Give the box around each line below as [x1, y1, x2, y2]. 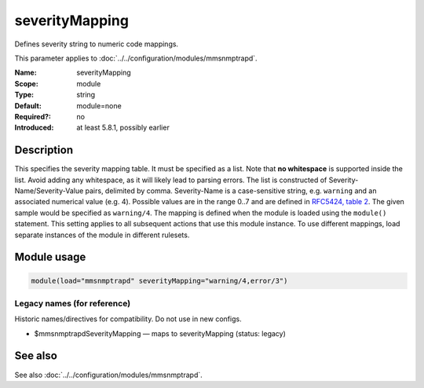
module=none [76, 101, 122, 110]
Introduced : [14, 123, 54, 133]
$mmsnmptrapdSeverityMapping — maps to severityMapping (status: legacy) [34, 328, 287, 338]
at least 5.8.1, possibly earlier [76, 123, 170, 133]
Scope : [14, 79, 38, 88]
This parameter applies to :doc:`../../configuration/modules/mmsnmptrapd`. [14, 53, 258, 63]
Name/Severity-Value [14, 185, 84, 196]
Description [14, 144, 74, 157]
